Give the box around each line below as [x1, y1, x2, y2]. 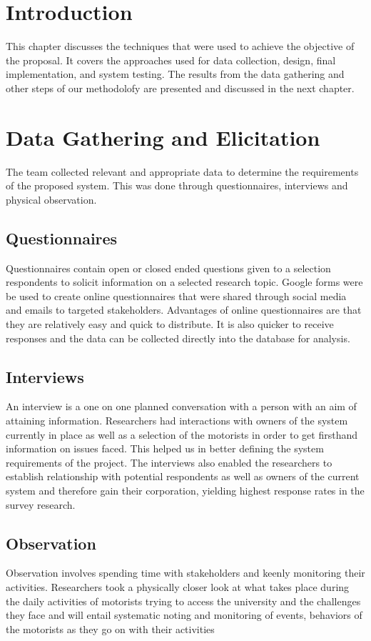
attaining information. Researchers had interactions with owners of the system [6, 412, 348, 427]
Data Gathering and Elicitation [6, 122, 320, 151]
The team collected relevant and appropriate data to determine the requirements [6, 164, 359, 179]
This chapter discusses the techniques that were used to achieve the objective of [6, 39, 355, 54]
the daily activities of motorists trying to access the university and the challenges [6, 593, 361, 608]
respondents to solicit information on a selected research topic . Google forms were [6, 274, 363, 289]
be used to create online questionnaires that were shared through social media [6, 288, 347, 303]
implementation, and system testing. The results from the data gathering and [6, 66, 345, 81]
